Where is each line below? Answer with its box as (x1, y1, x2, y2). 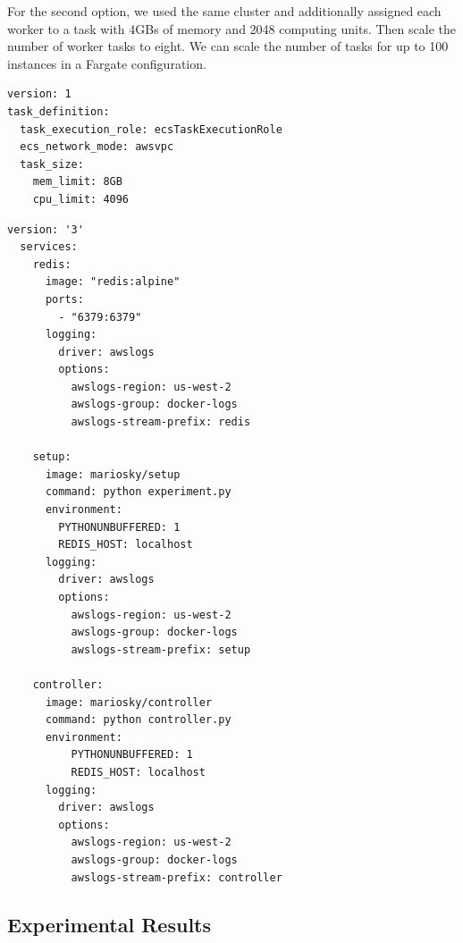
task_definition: (7, 105, 110, 118)
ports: (45, 292, 84, 306)
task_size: (20, 157, 84, 171)
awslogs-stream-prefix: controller (71, 871, 282, 884)
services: (20, 240, 78, 254)
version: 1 (7, 88, 72, 101)
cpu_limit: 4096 (32, 192, 130, 206)
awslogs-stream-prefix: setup (71, 643, 251, 656)
